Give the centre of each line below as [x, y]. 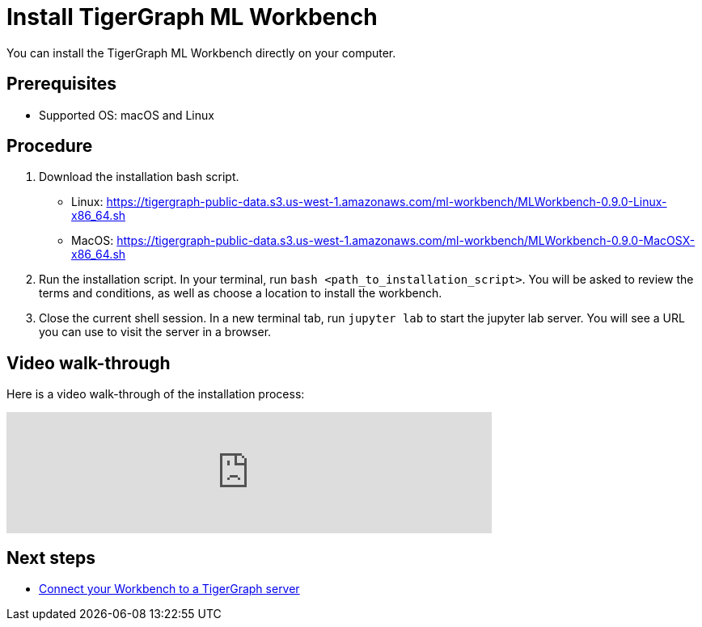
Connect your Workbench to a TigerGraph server [169, 589]
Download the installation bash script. [139, 177]
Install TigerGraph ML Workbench [192, 17]
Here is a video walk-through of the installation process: [156, 394]
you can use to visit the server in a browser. [155, 332]
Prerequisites [61, 84]
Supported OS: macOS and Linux [127, 115]
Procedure [50, 146]
